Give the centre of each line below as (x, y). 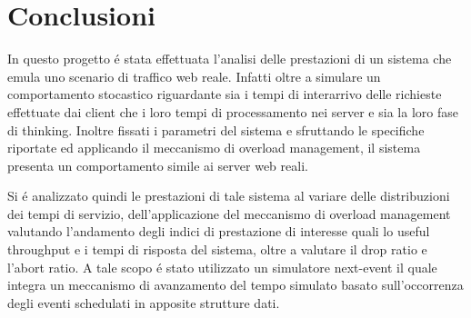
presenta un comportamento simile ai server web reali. (158, 165)
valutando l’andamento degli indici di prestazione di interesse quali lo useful (219, 231)
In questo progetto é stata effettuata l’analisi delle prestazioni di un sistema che (230, 59)
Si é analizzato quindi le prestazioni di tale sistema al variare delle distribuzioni (229, 196)
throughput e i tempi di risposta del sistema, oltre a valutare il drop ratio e (217, 249)
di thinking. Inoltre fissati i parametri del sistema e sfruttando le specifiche (216, 129)
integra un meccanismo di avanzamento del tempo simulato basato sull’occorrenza (235, 285)
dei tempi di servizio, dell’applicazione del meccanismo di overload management (229, 213)
